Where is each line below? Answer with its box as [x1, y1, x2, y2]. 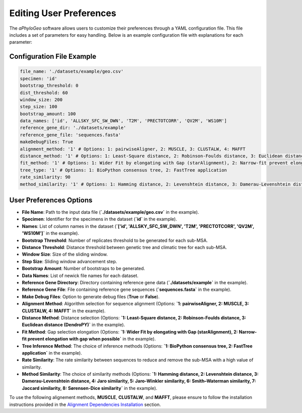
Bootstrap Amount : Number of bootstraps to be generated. [22, 266, 145, 272]
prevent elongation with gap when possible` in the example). [27, 336, 156, 342]
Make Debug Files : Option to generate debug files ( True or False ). [22, 293, 160, 299]
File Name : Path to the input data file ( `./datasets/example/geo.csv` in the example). [22, 209, 199, 215]
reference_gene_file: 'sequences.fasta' [20, 132, 121, 138]
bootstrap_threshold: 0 [20, 83, 79, 89]
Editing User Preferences [9, 8, 117, 19]
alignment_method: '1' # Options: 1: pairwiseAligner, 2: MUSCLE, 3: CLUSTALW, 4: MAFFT [20, 146, 246, 152]
